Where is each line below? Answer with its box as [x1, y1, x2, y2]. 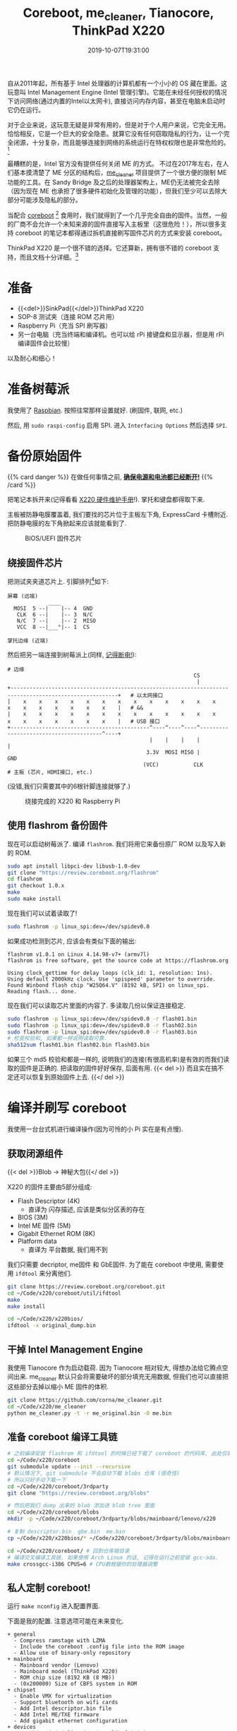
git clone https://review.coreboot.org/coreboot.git [7, 1283, 166, 1290]
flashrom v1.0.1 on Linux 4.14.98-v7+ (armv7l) [7, 951, 150, 958]
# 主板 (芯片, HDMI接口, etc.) [7, 768, 93, 776]
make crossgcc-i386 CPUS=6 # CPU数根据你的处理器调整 [7, 1560, 158, 1568]
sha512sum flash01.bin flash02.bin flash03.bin [7, 1041, 150, 1049]
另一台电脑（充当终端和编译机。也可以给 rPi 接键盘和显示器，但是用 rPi [17, 330, 224, 338]
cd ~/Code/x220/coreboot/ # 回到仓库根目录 [7, 1547, 130, 1555]
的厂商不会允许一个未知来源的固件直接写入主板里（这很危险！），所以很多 [7, 220, 221, 228]
